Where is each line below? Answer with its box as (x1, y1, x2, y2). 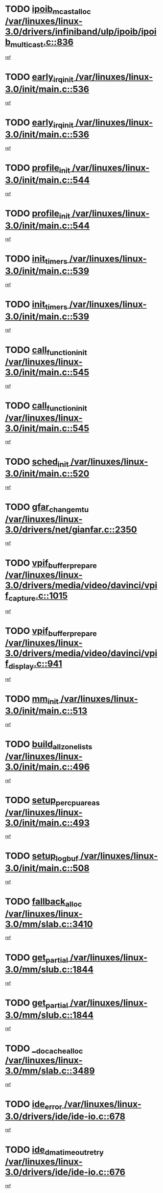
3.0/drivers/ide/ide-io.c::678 (5, 1111, 126, 1122)
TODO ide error (5, 1098, 63, 1111)
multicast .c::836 (10, 36, 74, 49)
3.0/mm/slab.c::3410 (5, 918, 93, 930)
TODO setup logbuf (5, 851, 79, 863)
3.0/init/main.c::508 (5, 863, 90, 874)
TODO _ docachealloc (5, 1043, 83, 1056)
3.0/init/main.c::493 (5, 817, 90, 828)
